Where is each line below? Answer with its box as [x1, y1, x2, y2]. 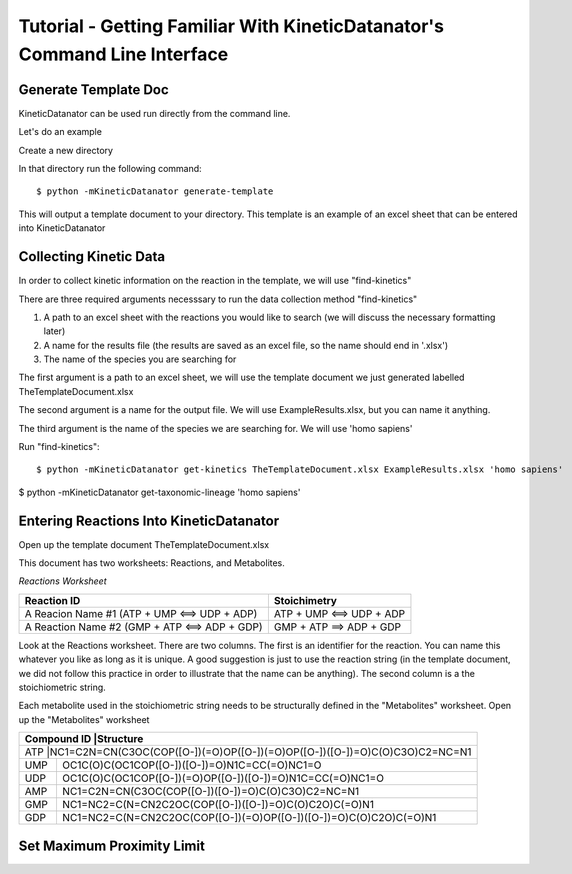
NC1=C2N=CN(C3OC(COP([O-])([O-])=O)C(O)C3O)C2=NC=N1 [61, 785, 360, 799]
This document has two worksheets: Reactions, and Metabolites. [18, 557, 285, 569]
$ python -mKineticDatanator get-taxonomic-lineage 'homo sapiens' [18, 486, 301, 498]
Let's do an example [18, 126, 102, 138]
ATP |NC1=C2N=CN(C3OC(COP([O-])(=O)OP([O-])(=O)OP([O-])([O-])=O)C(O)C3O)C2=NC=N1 [24, 745, 472, 759]
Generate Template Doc [18, 81, 169, 98]
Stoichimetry [273, 593, 337, 607]
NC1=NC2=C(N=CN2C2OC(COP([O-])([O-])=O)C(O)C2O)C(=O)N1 [61, 798, 375, 812]
